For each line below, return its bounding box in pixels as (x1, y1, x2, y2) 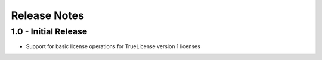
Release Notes (11, 9, 85, 22)
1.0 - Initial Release (11, 26, 88, 37)
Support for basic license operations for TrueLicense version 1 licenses (26, 43, 201, 50)
